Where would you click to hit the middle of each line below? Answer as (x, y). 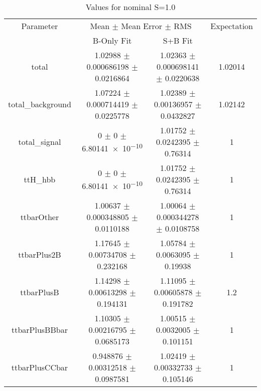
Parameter (40, 26)
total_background (40, 104)
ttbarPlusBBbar (39, 330)
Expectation (232, 26)
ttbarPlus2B (40, 254)
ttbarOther (40, 217)
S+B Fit (178, 40)
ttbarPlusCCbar (40, 367)
